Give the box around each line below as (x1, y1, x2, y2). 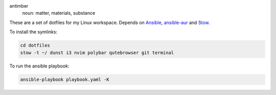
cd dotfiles (20, 42, 51, 49)
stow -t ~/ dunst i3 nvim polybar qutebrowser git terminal (20, 50, 174, 56)
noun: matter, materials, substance (22, 10, 96, 16)
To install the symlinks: (9, 29, 58, 35)
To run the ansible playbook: (9, 63, 70, 69)
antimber (9, 3, 29, 9)
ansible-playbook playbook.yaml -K (20, 77, 109, 82)
